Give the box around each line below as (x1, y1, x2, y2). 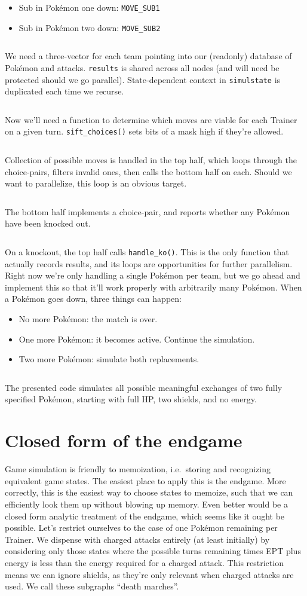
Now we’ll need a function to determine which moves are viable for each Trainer (5, 113, 297, 126)
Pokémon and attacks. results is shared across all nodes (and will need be (5, 61, 280, 74)
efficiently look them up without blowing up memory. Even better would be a (5, 497, 288, 510)
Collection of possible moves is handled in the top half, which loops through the (5, 154, 297, 166)
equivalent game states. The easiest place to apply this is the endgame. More (5, 474, 286, 487)
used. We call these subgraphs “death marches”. (5, 580, 179, 592)
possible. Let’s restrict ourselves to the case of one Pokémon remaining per (5, 521, 278, 534)
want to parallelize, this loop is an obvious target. (5, 177, 187, 190)
